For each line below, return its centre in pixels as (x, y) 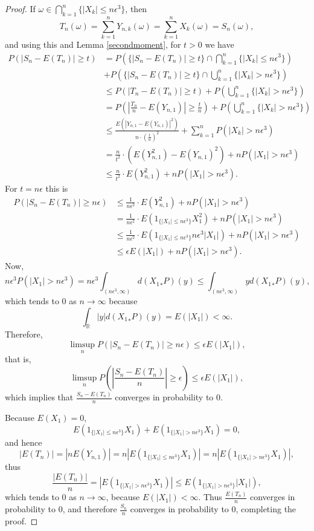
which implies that (39, 397)
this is (57, 188)
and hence (24, 442)
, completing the (266, 509)
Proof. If (20, 8)
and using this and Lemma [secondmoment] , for (93, 44)
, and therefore (90, 509)
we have (219, 44)
